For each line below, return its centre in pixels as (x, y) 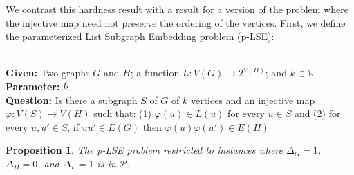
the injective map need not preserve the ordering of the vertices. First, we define (176, 22)
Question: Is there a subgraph (72, 100)
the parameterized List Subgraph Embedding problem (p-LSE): (140, 36)
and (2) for (317, 113)
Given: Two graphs (48, 73)
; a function (155, 73)
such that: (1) (122, 113)
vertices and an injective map (253, 100)
